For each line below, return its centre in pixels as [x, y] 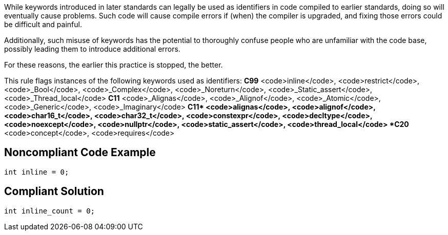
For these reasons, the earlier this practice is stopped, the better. [114, 65]
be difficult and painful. [43, 24]
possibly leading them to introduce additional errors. [92, 49]
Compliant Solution [54, 191]
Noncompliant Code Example [80, 153]
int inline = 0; [37, 172]
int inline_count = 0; [50, 211]
